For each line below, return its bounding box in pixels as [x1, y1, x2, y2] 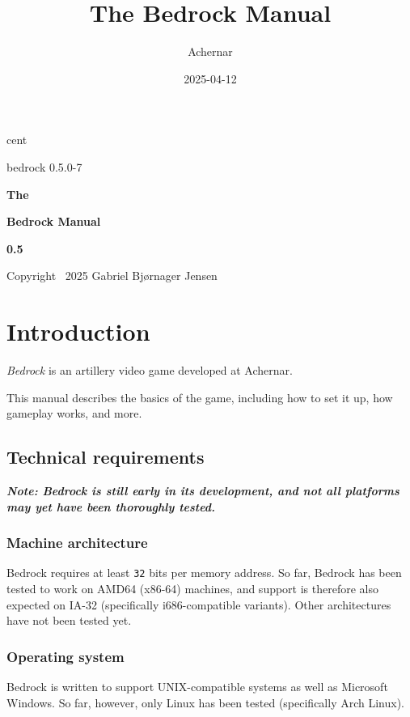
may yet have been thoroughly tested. [6, 498, 216, 515]
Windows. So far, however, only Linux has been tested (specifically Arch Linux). [6, 694, 404, 711]
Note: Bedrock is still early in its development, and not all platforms [6, 482, 399, 499]
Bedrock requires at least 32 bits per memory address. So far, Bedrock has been [6, 564, 402, 581]
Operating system [6, 646, 125, 666]
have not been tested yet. [6, 612, 132, 629]
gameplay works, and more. [6, 405, 142, 422]
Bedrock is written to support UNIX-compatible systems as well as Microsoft [6, 678, 388, 695]
